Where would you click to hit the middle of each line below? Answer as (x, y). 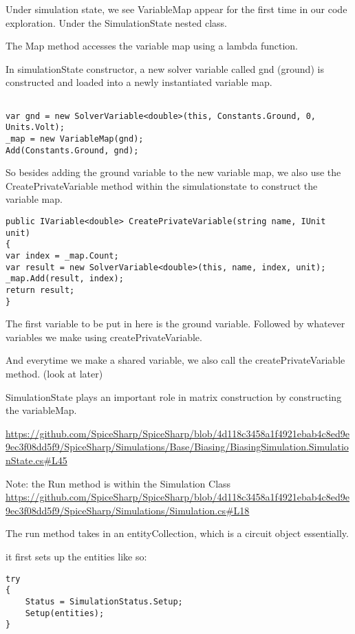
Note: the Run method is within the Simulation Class (118, 483)
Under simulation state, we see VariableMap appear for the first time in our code (176, 9)
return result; (40, 290)
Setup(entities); (65, 613)
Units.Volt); (35, 128)
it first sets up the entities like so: (76, 556)
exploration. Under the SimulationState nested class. (116, 22)
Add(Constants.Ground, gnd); (72, 150)
